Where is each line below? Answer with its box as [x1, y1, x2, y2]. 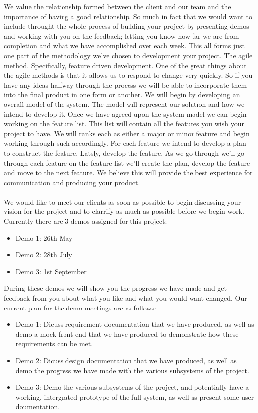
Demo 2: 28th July [15, 249, 72, 260]
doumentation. [15, 401, 60, 412]
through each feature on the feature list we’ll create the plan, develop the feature [4, 157, 250, 168]
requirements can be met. [15, 338, 93, 349]
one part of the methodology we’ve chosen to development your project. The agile [4, 50, 253, 60]
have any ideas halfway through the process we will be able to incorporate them [4, 79, 247, 90]
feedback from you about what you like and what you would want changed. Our [4, 293, 247, 303]
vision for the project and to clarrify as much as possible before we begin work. [4, 206, 245, 216]
